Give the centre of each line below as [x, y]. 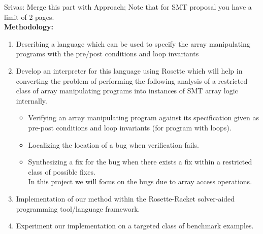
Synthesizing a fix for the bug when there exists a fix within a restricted [140, 162]
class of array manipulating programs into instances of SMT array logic [127, 91]
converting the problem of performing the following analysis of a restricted [132, 80]
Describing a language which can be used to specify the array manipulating [133, 43]
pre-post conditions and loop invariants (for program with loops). [130, 127]
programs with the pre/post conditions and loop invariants [107, 54]
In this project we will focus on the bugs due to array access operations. [140, 181]
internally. [31, 100]
